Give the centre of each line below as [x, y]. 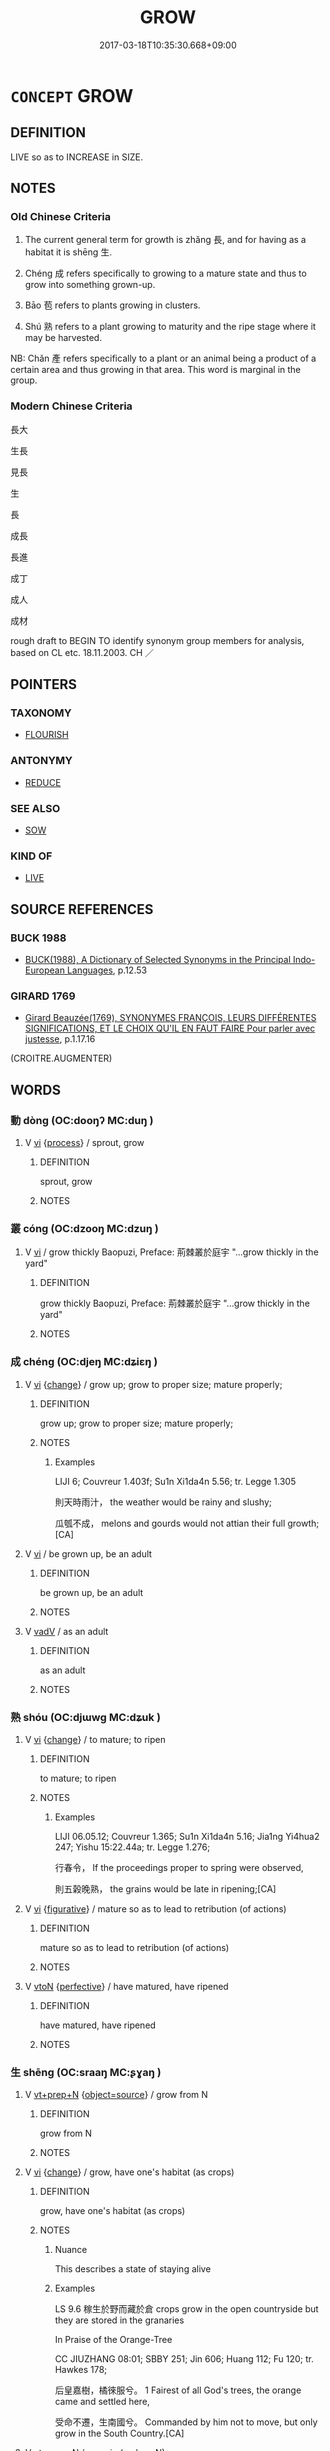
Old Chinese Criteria [61, 217]
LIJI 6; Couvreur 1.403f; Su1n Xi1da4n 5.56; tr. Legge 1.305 [175, 1481]
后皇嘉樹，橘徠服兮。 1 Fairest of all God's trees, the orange [178, 2390]
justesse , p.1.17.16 [60, 1039]
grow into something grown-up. [90, 285]
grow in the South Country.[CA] [119, 2433]
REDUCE [43, 782]
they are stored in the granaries [119, 2320]
